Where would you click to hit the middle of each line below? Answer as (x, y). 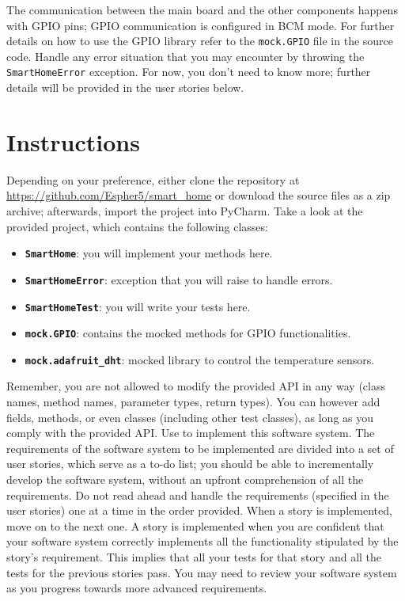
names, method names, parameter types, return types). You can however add (193, 402)
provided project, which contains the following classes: (137, 226)
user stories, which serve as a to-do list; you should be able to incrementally (190, 464)
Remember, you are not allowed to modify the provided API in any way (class (196, 386)
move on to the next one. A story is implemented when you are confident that (195, 525)
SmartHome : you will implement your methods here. (149, 253)
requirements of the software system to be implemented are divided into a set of (200, 448)
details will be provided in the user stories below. (125, 87)
